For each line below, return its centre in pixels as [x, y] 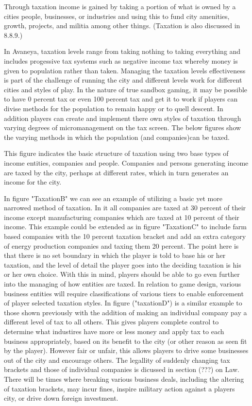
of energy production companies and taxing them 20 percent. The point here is [121, 245]
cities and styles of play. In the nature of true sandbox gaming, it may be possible [126, 89]
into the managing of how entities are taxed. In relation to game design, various [123, 284]
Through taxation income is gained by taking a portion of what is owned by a [120, 6]
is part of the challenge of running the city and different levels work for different [123, 80]
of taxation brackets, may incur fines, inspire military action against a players [119, 388]
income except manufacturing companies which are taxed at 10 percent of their [122, 217]
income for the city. [33, 182]
